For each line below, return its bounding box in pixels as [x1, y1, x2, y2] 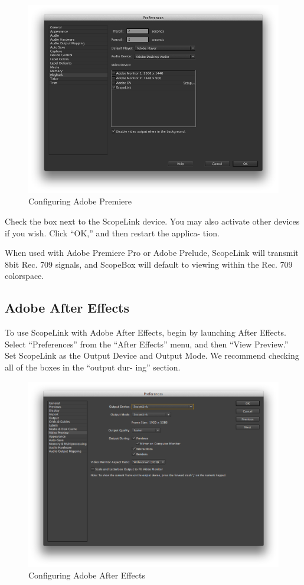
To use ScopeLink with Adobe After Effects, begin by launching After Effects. [5, 326, 286, 339]
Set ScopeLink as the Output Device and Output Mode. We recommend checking [5, 349, 299, 362]
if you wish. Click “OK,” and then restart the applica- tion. [5, 226, 220, 239]
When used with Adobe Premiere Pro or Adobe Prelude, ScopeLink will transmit [5, 246, 299, 259]
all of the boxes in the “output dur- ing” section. [5, 360, 181, 373]
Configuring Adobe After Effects [28, 568, 145, 581]
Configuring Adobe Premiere [28, 195, 132, 207]
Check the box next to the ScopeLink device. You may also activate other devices [5, 215, 300, 227]
